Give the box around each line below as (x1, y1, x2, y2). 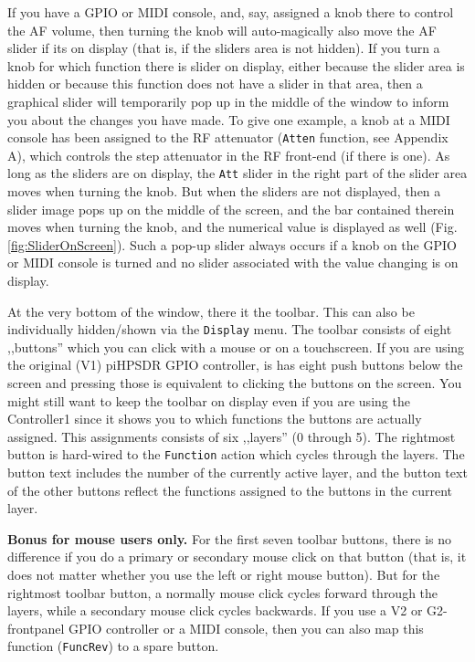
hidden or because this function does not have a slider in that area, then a (7, 74, 423, 93)
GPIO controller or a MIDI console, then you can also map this (68, 618, 424, 637)
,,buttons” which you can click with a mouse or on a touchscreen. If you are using (7, 337, 465, 356)
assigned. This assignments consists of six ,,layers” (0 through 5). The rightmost (7, 426, 456, 446)
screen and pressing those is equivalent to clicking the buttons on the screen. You (7, 373, 462, 393)
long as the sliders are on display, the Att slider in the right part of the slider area (7, 163, 468, 183)
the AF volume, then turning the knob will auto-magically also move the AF (7, 20, 437, 39)
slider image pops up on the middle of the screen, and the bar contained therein (7, 199, 455, 218)
